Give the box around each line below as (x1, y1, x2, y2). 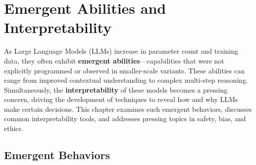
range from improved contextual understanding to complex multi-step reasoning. (4, 75, 248, 85)
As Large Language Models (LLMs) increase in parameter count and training (4, 46, 239, 56)
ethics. (4, 123, 23, 133)
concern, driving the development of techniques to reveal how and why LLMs (4, 94, 238, 104)
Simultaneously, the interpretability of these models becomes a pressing (4, 84, 228, 95)
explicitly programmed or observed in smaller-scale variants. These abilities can (4, 65, 245, 75)
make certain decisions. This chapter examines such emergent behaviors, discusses (4, 103, 252, 114)
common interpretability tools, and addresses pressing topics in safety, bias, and (4, 113, 246, 124)
